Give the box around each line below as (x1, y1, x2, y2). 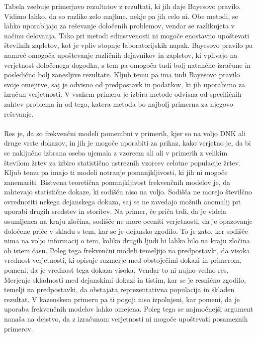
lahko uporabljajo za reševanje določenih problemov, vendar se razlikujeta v (4, 20, 235, 31)
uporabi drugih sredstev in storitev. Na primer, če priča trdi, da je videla (4, 206, 227, 216)
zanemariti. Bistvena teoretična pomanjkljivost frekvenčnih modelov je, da (4, 176, 231, 187)
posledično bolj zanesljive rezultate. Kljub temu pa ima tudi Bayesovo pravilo (4, 69, 240, 80)
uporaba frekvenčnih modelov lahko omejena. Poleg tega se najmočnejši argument (4, 304, 253, 314)
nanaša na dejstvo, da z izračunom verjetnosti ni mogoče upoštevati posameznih (4, 314, 248, 324)
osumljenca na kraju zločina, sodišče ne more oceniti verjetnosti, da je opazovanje (4, 216, 253, 226)
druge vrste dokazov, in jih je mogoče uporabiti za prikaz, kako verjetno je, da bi (4, 138, 251, 148)
